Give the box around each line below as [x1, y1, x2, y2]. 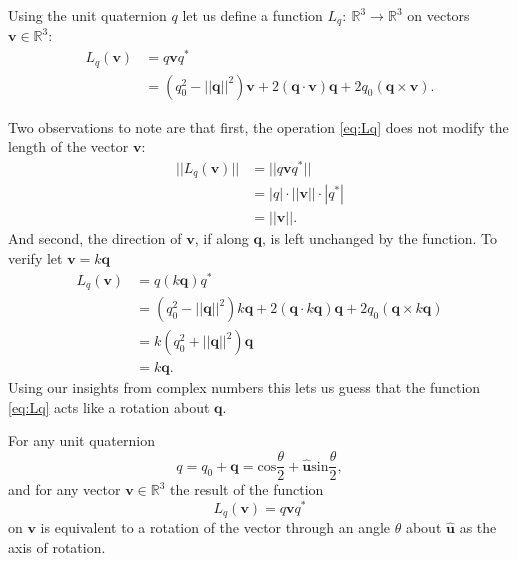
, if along [194, 228, 249, 249]
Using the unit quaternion [8, 5, 167, 25]
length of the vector [8, 136, 129, 157]
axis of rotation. [8, 536, 106, 557]
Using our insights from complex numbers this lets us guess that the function [8, 377, 481, 398]
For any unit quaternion [8, 430, 155, 451]
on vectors [407, 5, 470, 25]
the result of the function [170, 479, 324, 500]
